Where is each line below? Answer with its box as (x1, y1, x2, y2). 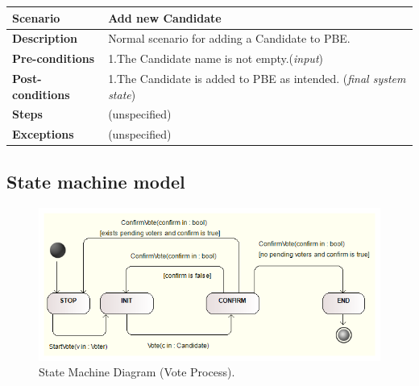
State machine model (6, 168, 185, 193)
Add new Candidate (108, 9, 222, 26)
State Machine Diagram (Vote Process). (39, 363, 235, 380)
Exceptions (12, 126, 74, 143)
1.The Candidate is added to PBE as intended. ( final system (108, 70, 406, 87)
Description (12, 30, 78, 47)
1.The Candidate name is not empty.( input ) (108, 50, 323, 67)
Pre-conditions (12, 50, 95, 67)
